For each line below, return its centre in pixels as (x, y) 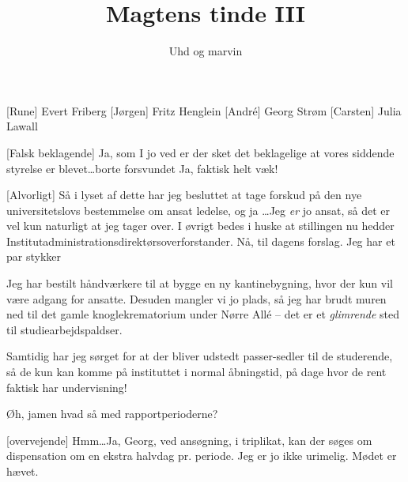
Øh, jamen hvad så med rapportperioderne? (112, 414)
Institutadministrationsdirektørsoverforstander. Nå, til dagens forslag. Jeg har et (201, 241)
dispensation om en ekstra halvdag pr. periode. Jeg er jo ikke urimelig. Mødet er (202, 456)
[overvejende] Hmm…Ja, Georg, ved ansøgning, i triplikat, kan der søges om (189, 440)
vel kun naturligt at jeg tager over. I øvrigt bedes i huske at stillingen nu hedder (200, 226)
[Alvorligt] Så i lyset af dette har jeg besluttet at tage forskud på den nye (184, 195)
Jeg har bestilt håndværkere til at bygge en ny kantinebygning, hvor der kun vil (200, 283)
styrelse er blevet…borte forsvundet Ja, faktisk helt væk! (142, 168)
